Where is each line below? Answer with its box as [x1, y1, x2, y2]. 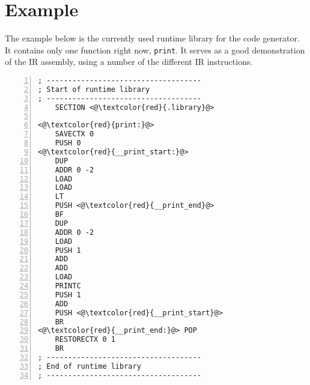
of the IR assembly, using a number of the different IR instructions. [5, 55, 253, 68]
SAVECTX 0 [55, 130, 94, 139]
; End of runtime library [38, 362, 141, 371]
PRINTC [55, 282, 81, 291]
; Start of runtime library [38, 85, 150, 94]
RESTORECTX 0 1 [55, 335, 115, 344]
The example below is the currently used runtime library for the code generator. [5, 32, 300, 44]
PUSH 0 [55, 139, 81, 148]
